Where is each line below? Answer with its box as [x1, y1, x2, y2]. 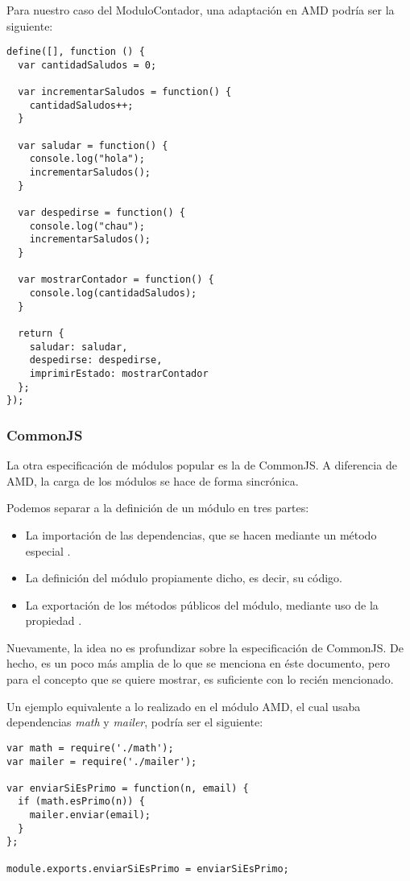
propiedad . [25, 612, 82, 629]
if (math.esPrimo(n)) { [18, 796, 145, 808]
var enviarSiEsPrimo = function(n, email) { [6, 782, 249, 794]
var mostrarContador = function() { [18, 274, 214, 286]
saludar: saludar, [29, 341, 128, 353]
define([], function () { [6, 46, 145, 58]
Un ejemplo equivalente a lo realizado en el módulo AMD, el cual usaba [6, 697, 361, 714]
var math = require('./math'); [6, 742, 174, 754]
